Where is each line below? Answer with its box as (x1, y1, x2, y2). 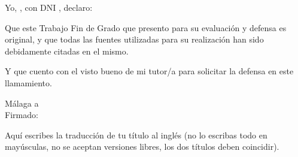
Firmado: (5, 108, 38, 121)
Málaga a (5, 96, 39, 109)
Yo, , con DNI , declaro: (5, 1, 93, 13)
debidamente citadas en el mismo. (5, 44, 129, 57)
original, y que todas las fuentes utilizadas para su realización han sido (5, 33, 264, 46)
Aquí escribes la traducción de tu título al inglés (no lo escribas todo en (5, 128, 267, 141)
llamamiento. (5, 76, 52, 89)
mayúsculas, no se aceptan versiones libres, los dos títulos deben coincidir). (5, 140, 279, 153)
